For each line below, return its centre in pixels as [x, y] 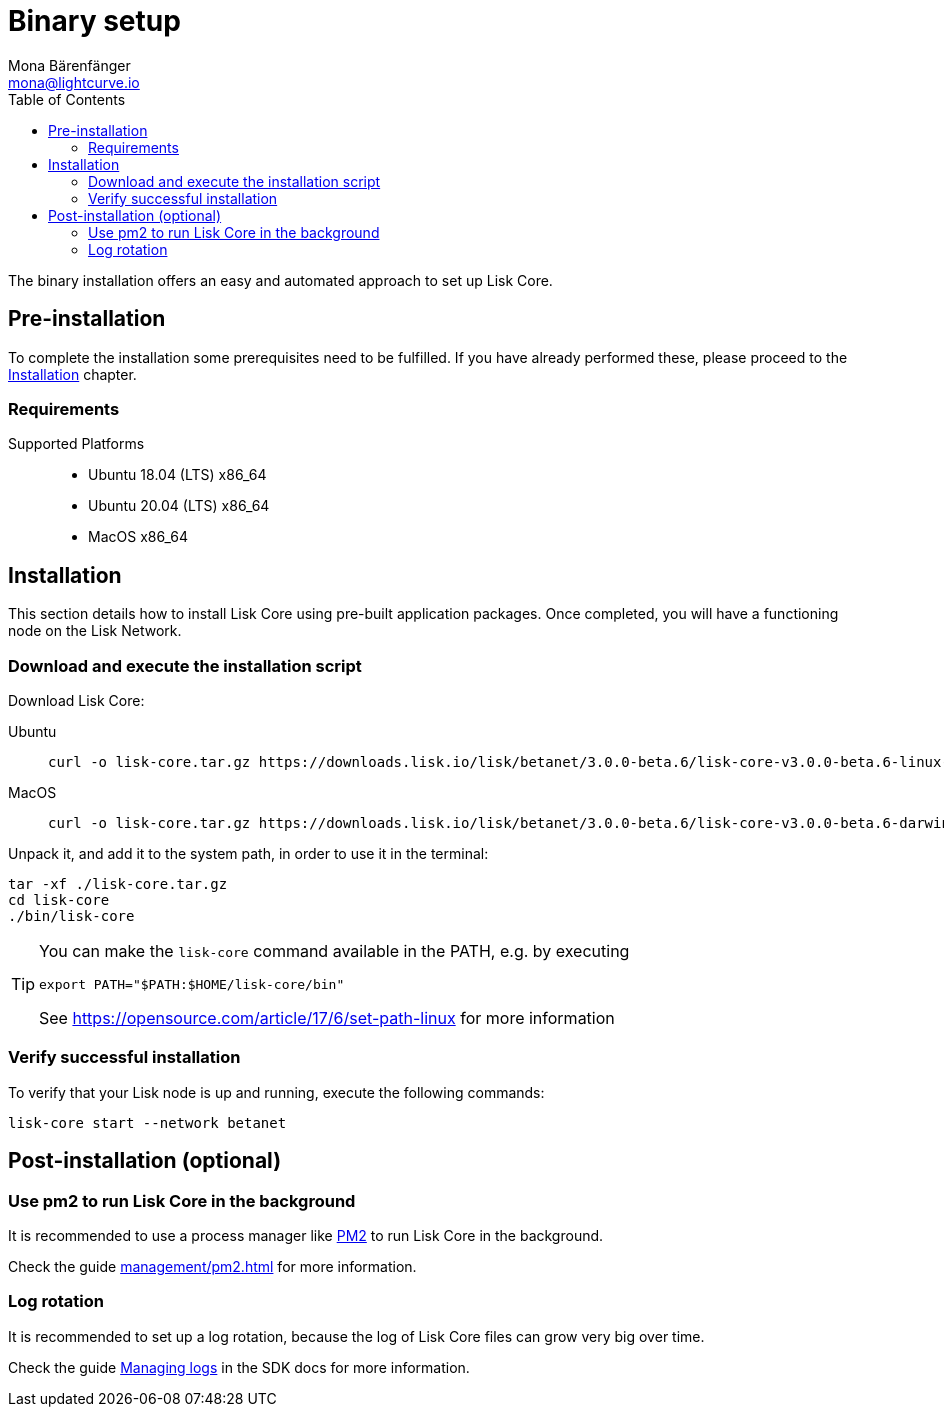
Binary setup [94, 21]
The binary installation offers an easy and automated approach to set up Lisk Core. [280, 280]
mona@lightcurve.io [74, 82]
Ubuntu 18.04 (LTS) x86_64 [177, 475]
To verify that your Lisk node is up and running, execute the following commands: [276, 1092]
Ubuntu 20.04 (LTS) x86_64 [179, 506]
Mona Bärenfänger [69, 65]
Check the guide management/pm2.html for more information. [212, 1266]
